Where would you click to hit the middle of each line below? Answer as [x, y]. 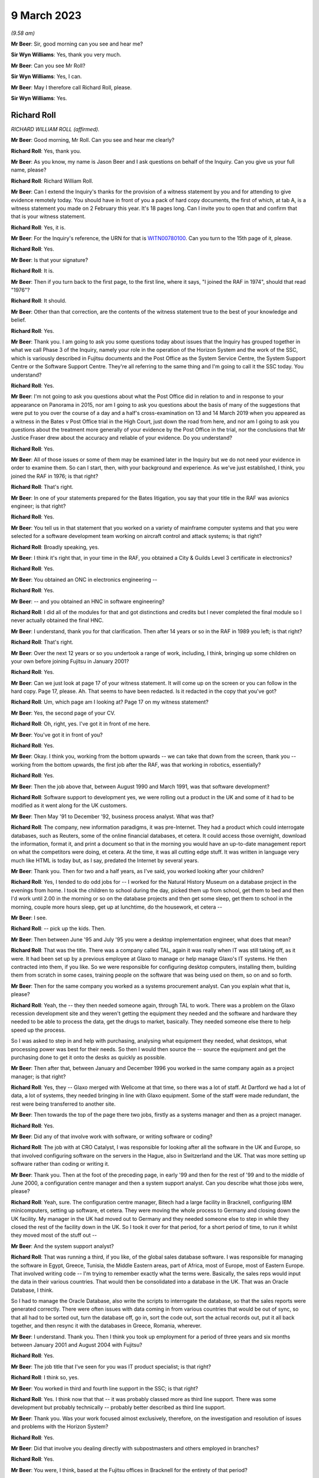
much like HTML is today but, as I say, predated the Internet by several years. [105, 860]
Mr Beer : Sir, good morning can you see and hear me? [77, 44]
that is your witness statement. [48, 216]
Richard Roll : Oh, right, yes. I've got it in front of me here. [81, 724]
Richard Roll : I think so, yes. [45, 1377]
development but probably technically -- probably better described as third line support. [118, 1408]
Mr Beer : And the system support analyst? [63, 1246]
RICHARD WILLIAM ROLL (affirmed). [55, 129]
